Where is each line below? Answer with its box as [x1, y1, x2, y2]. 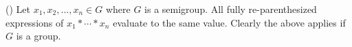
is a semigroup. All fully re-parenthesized [144, 2, 317, 16]
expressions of [5, 15, 64, 29]
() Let [5, 2, 30, 16]
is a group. [16, 29, 61, 43]
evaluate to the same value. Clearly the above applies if [113, 15, 346, 29]
